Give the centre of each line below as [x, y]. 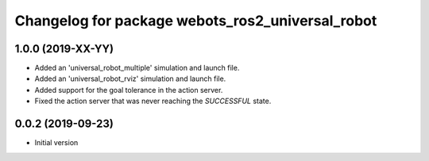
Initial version [56, 143]
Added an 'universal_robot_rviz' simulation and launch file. [130, 79]
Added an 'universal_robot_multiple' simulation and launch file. [137, 68]
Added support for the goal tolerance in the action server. [129, 90]
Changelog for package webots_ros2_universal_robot [196, 21]
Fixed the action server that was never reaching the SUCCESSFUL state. [153, 101]
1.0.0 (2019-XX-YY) [64, 49]
